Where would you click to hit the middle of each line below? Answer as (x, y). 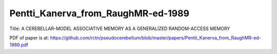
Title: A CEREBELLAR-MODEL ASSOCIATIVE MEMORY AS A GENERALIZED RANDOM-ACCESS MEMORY (120, 29)
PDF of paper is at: (29, 38)
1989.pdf (19, 45)
